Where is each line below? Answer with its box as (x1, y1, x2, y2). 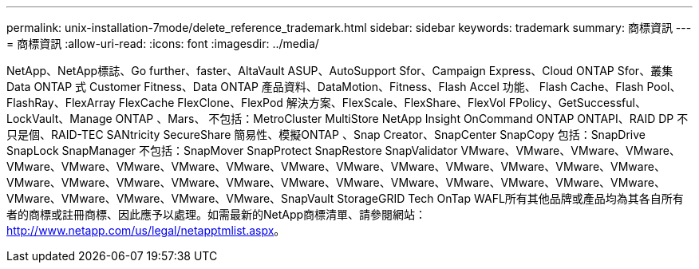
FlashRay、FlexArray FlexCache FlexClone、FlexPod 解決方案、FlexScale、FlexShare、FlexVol (6, 96, 506, 109)
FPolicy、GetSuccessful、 (508, 96, 646, 109)
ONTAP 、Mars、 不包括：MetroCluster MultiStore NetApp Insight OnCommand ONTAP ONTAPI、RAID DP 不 (115, 112, 689, 125)
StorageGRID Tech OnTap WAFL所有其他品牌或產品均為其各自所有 (337, 192, 684, 205)
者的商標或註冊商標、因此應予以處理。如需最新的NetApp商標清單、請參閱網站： (6, 208, 427, 221)
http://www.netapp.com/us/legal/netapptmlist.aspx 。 (6, 224, 286, 237)
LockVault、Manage (6, 112, 113, 125)
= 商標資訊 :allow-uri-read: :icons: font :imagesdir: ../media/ (6, 37, 319, 50)
